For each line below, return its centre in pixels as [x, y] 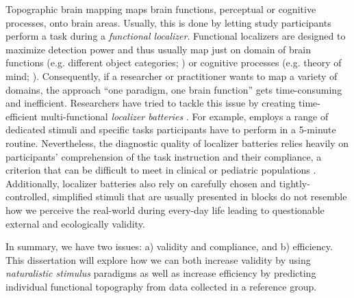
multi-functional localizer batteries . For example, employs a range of [185, 116]
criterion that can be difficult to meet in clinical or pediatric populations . [161, 170]
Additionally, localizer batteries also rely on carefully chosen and [141, 183]
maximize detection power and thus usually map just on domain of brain [158, 49]
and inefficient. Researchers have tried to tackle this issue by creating [151, 103]
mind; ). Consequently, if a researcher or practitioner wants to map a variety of [172, 76]
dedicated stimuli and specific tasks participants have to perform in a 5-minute [171, 130]
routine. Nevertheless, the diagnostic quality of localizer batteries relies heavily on [177, 143]
